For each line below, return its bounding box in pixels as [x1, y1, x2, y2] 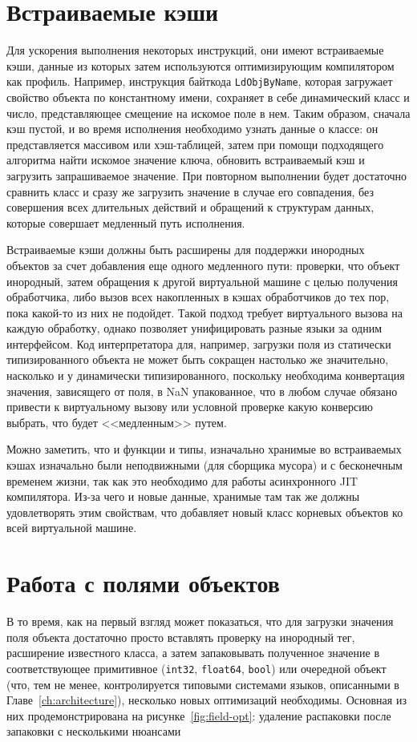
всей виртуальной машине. [6, 519, 137, 536]
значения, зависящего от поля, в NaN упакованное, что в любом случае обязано [6, 382, 398, 399]
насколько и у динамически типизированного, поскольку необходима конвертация [6, 367, 405, 384]
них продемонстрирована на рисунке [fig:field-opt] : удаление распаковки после [6, 707, 391, 724]
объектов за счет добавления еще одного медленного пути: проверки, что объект [6, 256, 400, 273]
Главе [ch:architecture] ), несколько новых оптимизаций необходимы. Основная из [6, 692, 407, 708]
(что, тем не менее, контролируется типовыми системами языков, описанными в [6, 675, 399, 692]
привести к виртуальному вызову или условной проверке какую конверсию [6, 398, 374, 415]
